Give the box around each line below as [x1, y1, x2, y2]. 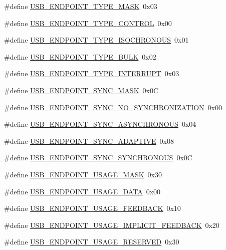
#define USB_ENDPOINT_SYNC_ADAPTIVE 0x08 [4, 135, 174, 146]
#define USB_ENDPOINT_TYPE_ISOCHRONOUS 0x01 [4, 35, 189, 45]
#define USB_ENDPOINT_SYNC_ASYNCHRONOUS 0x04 [4, 119, 196, 129]
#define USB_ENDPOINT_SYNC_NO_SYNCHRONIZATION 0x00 [4, 102, 222, 112]
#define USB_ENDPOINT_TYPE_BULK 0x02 [4, 51, 156, 62]
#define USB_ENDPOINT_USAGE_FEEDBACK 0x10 [4, 203, 181, 213]
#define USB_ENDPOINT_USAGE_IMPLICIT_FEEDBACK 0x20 [4, 219, 219, 230]
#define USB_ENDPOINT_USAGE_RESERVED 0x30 [4, 236, 179, 247]
